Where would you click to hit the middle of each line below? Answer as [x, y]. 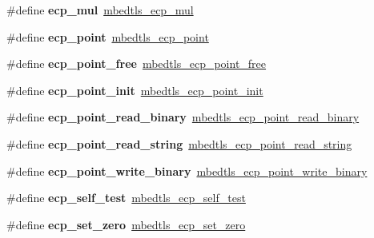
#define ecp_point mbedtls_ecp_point [108, 36]
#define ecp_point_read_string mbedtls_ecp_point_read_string [179, 143]
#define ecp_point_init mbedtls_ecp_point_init [135, 90]
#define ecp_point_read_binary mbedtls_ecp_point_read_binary [183, 117]
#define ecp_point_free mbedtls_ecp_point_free [137, 63]
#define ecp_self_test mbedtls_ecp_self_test [126, 198]
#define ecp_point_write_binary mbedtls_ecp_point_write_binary [187, 171]
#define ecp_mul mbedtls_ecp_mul [100, 10]
